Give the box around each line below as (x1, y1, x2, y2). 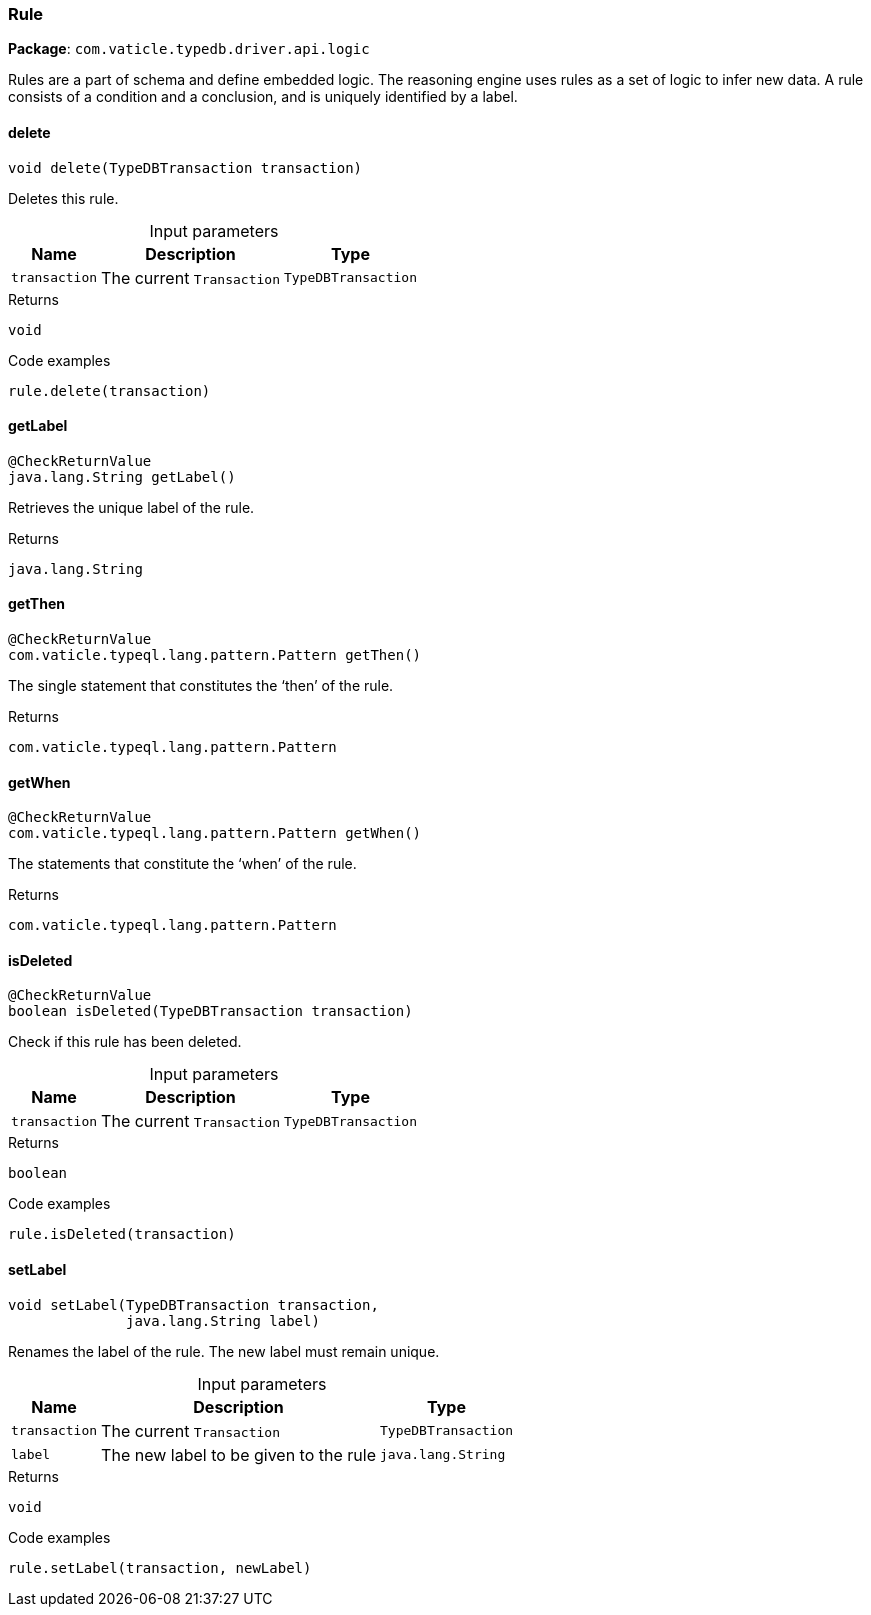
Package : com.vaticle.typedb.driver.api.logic (8, 40, 370, 58)
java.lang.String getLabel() (8, 468, 236, 485)
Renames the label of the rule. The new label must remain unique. (8, 1342, 440, 1360)
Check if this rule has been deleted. (8, 1033, 242, 1051)
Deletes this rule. (8, 189, 119, 207)
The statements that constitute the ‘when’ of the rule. (8, 855, 357, 873)
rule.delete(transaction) (8, 382, 211, 399)
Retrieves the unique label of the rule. (8, 498, 255, 516)
